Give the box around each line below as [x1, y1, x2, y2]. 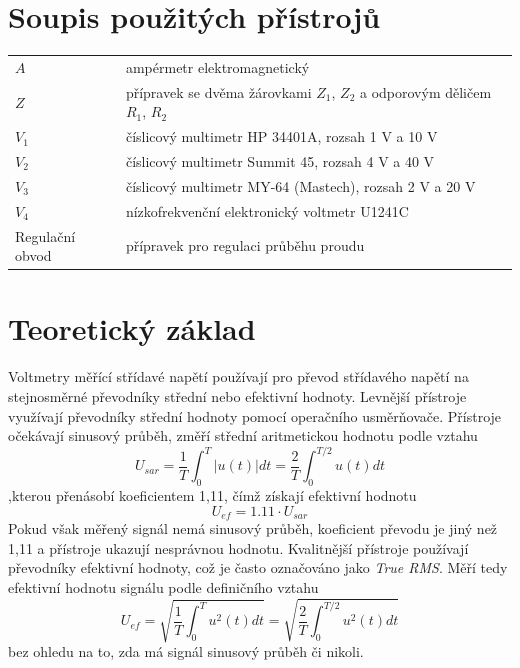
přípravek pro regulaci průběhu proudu [125, 235, 365, 256]
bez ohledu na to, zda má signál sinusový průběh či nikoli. [8, 640, 364, 661]
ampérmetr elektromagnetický [125, 56, 310, 77]
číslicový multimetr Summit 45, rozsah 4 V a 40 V [125, 151, 435, 171]
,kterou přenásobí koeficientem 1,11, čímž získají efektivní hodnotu [8, 485, 417, 506]
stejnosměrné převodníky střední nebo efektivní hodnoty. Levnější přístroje [8, 385, 467, 406]
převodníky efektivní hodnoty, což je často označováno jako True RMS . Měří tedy [8, 557, 508, 578]
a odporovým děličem [359, 81, 492, 102]
